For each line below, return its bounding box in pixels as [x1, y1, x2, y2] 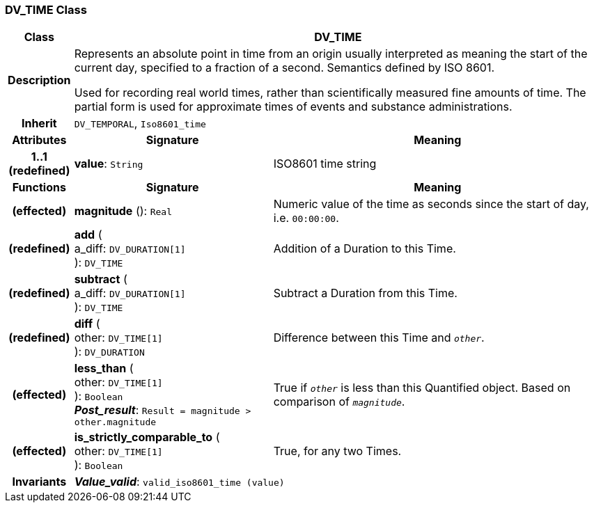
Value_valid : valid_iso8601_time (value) [74, 475, 285, 489]
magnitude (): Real [74, 204, 172, 219]
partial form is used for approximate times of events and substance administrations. [74, 100, 513, 114]
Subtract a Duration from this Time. [273, 286, 458, 301]
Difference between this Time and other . [273, 331, 485, 345]
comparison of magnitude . [273, 394, 405, 408]
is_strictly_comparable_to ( [74, 430, 220, 445]
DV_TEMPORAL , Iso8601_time [74, 116, 206, 131]
